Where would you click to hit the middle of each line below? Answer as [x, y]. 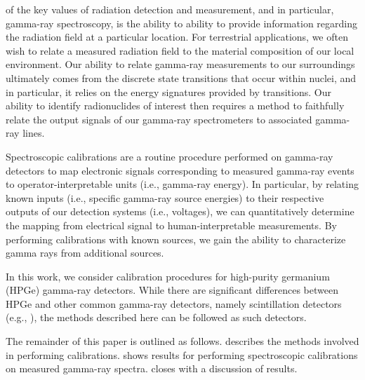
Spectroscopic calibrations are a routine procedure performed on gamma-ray [170, 156]
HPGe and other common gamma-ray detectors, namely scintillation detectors [174, 303]
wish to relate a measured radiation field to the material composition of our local [180, 50]
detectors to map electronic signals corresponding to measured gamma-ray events [180, 170]
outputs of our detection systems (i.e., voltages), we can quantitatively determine [180, 211]
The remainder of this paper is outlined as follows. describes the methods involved [182, 341]
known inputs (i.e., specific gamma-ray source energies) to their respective [165, 197]
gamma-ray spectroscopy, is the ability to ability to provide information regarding [182, 23]
